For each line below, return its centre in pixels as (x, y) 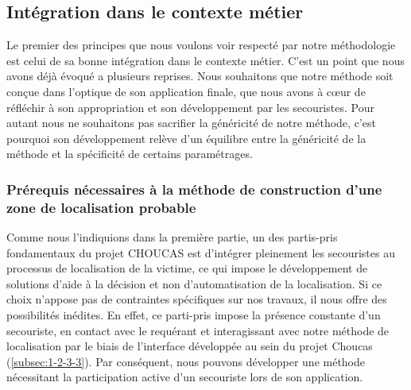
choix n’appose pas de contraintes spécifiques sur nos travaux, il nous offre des (197, 299)
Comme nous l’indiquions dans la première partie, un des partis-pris (172, 237)
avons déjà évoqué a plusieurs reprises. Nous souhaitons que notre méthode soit (200, 76)
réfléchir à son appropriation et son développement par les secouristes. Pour (190, 107)
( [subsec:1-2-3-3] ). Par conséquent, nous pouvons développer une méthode (186, 361)
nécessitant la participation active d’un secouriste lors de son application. (185, 377)
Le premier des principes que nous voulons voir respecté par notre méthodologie (201, 45)
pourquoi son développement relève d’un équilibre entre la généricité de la (186, 138)
